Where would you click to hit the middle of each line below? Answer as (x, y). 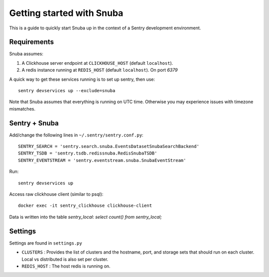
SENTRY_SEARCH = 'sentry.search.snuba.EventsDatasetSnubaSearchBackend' (109, 146)
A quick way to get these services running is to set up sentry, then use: (82, 79)
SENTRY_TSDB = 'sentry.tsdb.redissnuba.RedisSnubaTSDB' (88, 153)
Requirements (32, 42)
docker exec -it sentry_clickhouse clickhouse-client (85, 206)
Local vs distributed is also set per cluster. (65, 259)
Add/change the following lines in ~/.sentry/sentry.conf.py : (76, 135)
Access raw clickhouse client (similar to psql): (56, 194)
